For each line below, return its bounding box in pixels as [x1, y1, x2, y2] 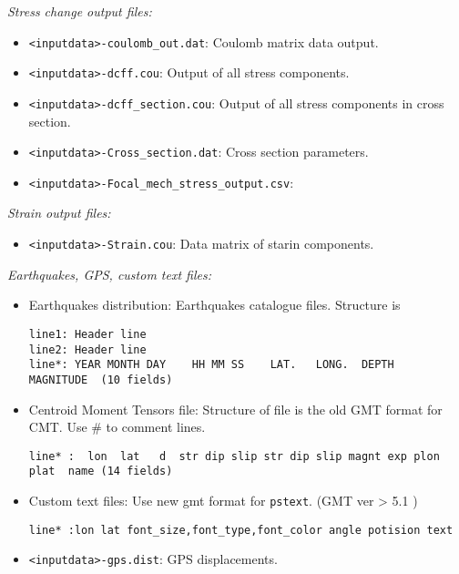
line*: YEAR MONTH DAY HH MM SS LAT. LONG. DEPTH [28, 358, 394, 372]
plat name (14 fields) [28, 465, 173, 478]
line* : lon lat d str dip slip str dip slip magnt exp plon [28, 449, 440, 463]
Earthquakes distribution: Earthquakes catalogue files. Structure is [28, 295, 401, 314]
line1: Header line [28, 327, 147, 341]
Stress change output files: [7, 2, 152, 20]
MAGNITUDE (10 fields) [28, 373, 173, 386]
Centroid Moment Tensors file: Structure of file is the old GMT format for [28, 399, 443, 418]
